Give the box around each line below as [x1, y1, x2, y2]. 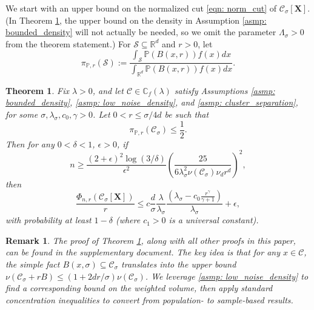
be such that [164, 108, 209, 121]
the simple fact [5, 257, 60, 270]
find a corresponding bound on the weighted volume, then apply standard [5, 281, 273, 294]
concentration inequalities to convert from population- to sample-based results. [5, 293, 293, 306]
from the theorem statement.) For [5, 37, 131, 50]
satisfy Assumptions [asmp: [174, 84, 275, 96]
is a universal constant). [169, 214, 259, 226]
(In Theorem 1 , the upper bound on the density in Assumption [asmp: [5, 13, 267, 26]
